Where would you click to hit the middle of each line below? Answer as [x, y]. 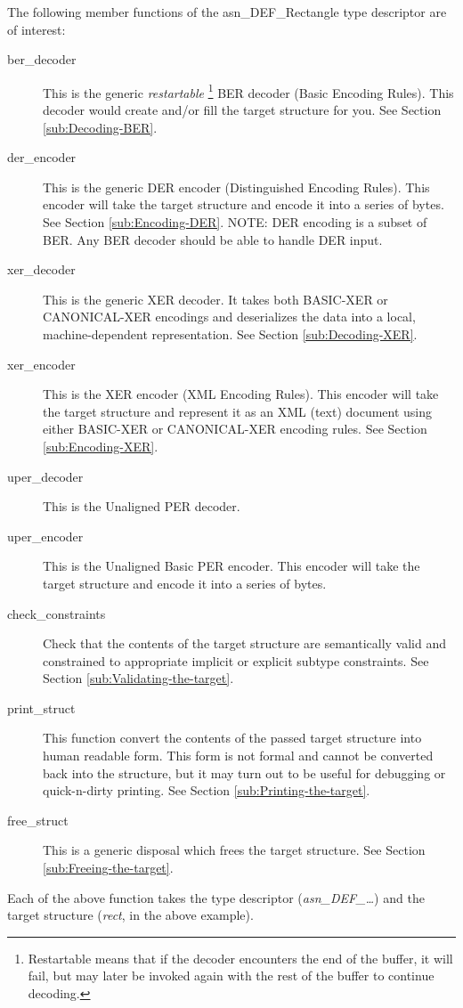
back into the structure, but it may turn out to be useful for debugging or [244, 772]
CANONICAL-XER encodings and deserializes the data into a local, [229, 317]
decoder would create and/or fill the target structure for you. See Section [242, 110]
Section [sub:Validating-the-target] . [138, 678]
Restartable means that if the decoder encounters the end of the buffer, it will [240, 958]
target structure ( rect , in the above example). [130, 915]
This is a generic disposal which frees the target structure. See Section [234, 850]
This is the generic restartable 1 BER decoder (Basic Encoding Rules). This [248, 91]
